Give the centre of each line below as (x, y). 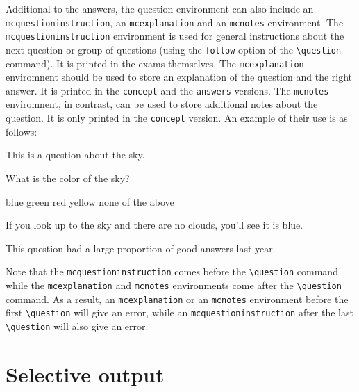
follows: (22, 131)
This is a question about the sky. (75, 155)
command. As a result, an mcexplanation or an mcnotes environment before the (177, 299)
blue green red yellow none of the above (90, 201)
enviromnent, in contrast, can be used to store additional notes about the (162, 104)
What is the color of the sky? (68, 178)
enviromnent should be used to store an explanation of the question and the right (179, 77)
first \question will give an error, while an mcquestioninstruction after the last (179, 312)
